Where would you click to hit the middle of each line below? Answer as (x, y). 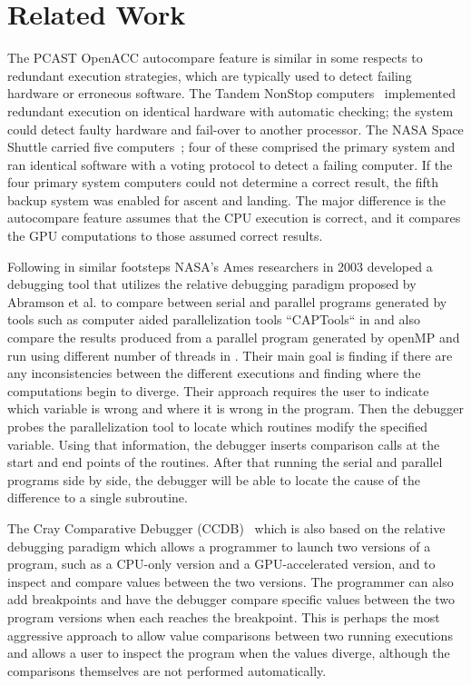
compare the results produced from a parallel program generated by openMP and (234, 338)
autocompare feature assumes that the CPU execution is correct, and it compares (234, 218)
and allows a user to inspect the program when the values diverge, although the (229, 653)
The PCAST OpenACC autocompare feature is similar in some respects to (215, 58)
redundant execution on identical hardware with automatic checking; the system (231, 110)
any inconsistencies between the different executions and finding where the (214, 373)
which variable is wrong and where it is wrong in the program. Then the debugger (235, 408)
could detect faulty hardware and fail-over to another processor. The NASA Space (235, 129)
